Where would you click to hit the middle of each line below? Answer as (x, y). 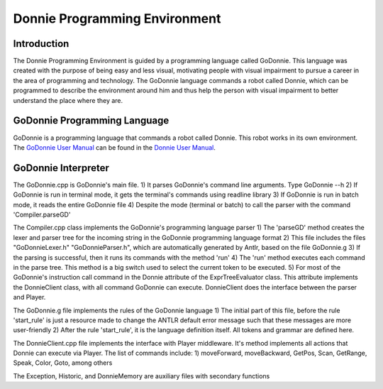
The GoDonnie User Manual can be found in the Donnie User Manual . (114, 147)
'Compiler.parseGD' (42, 214)
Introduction (41, 44)
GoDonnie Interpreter (61, 168)
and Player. (29, 297)
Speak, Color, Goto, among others (63, 363)
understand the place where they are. (68, 100)
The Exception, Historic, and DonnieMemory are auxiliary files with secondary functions (141, 376)
